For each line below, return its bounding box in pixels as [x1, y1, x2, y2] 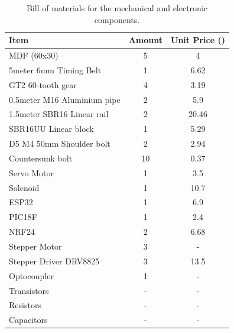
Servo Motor [9, 166, 54, 179]
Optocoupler [9, 269, 54, 282]
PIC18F [9, 211, 37, 223]
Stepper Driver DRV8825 [9, 254, 100, 267]
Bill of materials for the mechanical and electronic [26, 2, 207, 14]
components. [94, 13, 140, 25]
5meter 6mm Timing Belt [9, 63, 102, 76]
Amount [128, 34, 163, 46]
